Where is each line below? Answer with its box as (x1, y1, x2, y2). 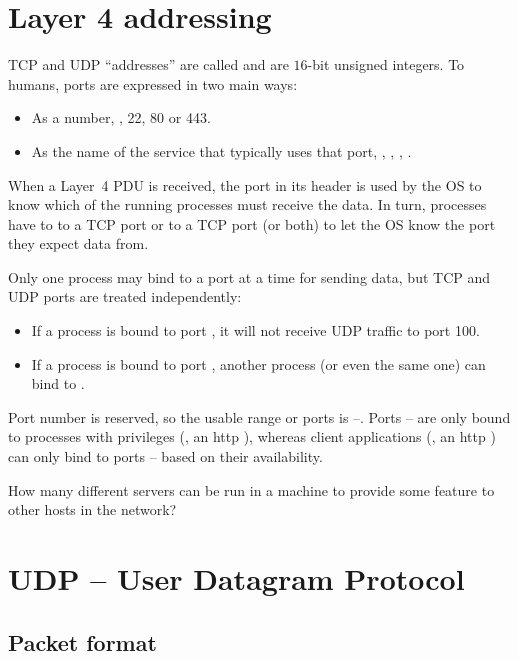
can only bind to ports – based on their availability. (8, 446, 323, 467)
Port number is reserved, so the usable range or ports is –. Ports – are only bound (8, 406, 511, 427)
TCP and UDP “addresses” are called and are (8, 54, 289, 75)
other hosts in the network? (8, 499, 177, 520)
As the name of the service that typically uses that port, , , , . (31, 140, 412, 161)
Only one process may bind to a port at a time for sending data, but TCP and (8, 266, 491, 287)
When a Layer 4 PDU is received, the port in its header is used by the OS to (8, 174, 482, 195)
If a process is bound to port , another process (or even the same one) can (31, 353, 486, 374)
